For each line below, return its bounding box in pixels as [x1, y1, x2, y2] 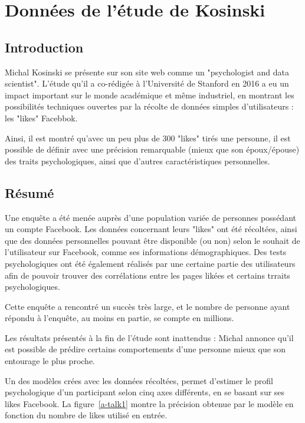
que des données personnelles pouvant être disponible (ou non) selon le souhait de [5, 234, 300, 246]
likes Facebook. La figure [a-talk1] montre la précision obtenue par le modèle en [5, 397, 294, 409]
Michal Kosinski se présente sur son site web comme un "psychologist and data [5, 65, 289, 78]
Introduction [5, 38, 84, 56]
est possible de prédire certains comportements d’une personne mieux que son [5, 343, 286, 355]
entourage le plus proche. [5, 355, 95, 367]
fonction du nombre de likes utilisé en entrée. [5, 409, 168, 421]
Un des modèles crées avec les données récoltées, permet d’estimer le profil [5, 374, 273, 386]
